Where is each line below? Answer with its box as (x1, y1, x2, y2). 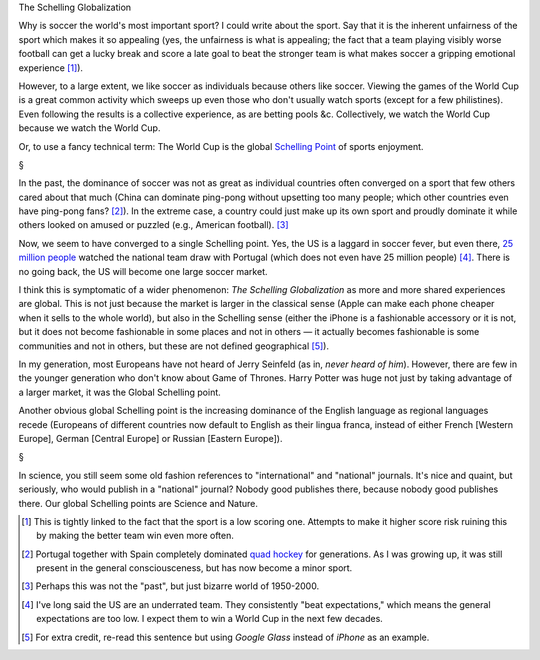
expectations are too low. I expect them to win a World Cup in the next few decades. (36, 613, 384, 625)
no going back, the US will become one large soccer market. (18, 265, 268, 277)
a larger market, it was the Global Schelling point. (18, 386, 222, 398)
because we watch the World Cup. (18, 122, 161, 134)
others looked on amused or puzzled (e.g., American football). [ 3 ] (18, 219, 289, 231)
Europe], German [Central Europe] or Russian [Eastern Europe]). (18, 432, 283, 444)
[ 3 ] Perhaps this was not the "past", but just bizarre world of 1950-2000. (21, 580, 320, 592)
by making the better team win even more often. (36, 530, 235, 542)
